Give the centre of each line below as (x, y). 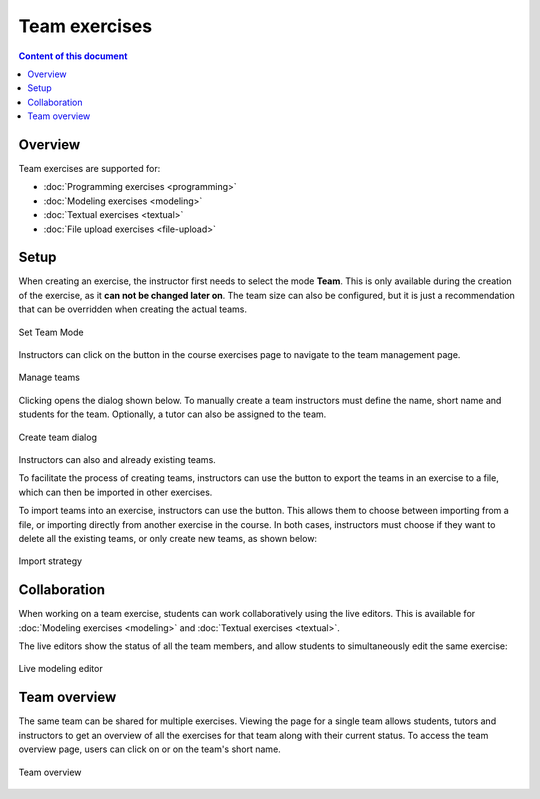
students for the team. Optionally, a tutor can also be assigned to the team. (172, 414)
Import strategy (50, 561)
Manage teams (49, 377)
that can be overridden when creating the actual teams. (133, 309)
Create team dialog (57, 437)
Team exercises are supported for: (89, 169)
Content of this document (73, 56)
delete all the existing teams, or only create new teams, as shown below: (168, 538)
